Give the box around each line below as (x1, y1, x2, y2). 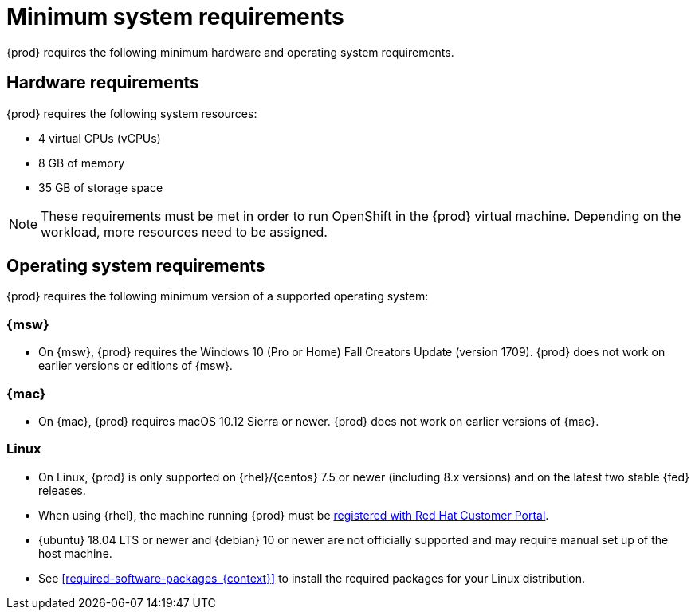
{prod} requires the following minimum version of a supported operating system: (6, 289, 429, 304)
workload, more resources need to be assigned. (41, 223, 328, 240)
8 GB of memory (38, 155, 125, 170)
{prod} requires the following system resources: (6, 106, 257, 120)
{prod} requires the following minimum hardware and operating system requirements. (6, 45, 454, 59)
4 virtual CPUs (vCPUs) (38, 131, 161, 145)
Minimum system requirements (6, 3, 344, 30)
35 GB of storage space (38, 180, 163, 194)
